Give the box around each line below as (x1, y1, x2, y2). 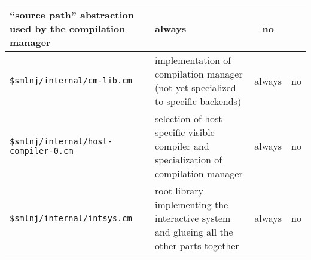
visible (188, 125, 215, 139)
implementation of (154, 53, 231, 67)
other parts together (154, 239, 239, 252)
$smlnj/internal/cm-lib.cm (10, 76, 132, 85)
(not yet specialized (154, 81, 236, 94)
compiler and (154, 139, 209, 153)
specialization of (154, 153, 222, 166)
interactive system (154, 211, 231, 225)
